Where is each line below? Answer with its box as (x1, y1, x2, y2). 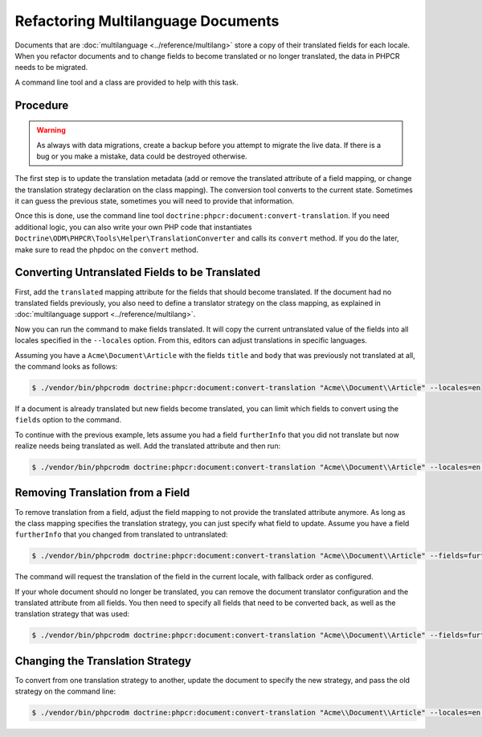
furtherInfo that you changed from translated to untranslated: (14, 529, 228, 539)
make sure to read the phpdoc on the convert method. (14, 245, 198, 254)
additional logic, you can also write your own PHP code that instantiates (14, 222, 252, 232)
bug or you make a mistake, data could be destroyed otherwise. (36, 151, 248, 161)
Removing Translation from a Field (14, 486, 190, 500)
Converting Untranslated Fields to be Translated (14, 266, 261, 279)
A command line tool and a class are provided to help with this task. (14, 77, 239, 87)
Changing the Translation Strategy (14, 654, 192, 668)
